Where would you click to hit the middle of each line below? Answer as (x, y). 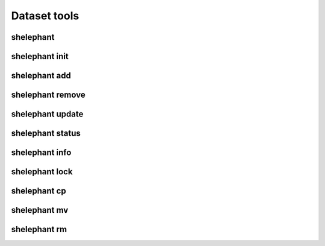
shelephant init (40, 56)
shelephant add (41, 76)
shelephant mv (40, 210)
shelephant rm (39, 229)
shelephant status (46, 134)
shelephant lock (42, 172)
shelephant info (41, 153)
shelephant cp (39, 191)
